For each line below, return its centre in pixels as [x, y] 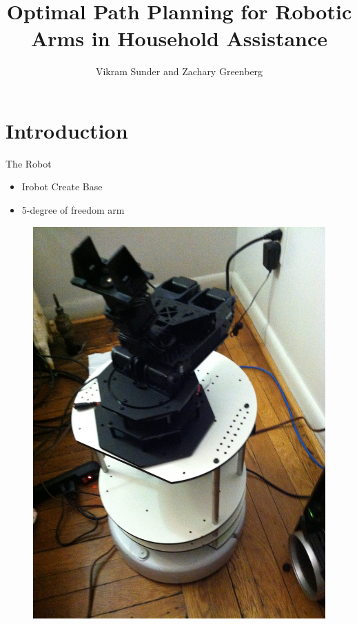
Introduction [67, 130]
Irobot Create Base [62, 187]
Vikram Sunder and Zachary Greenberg [179, 71]
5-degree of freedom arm [73, 210]
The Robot [29, 163]
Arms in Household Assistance [179, 38]
